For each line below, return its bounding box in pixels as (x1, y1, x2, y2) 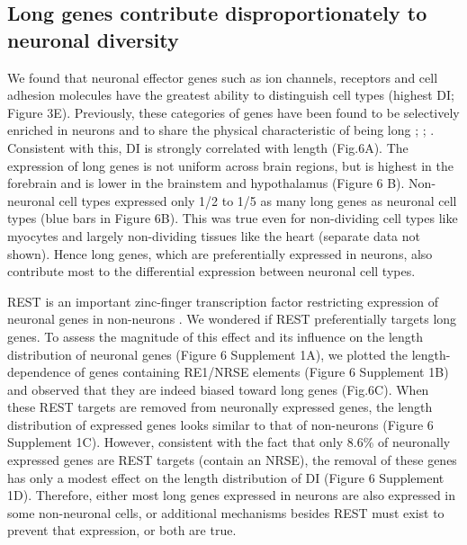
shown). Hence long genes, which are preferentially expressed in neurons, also (7, 244, 433, 263)
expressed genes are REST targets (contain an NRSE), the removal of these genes (7, 451, 457, 469)
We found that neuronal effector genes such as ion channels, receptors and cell (7, 67, 438, 86)
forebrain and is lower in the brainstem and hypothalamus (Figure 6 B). (7, 174, 405, 192)
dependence (7, 362, 71, 381)
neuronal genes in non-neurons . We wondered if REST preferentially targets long (7, 309, 457, 328)
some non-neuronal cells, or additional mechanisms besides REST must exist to (7, 503, 445, 522)
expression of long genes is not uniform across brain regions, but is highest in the (7, 156, 454, 174)
